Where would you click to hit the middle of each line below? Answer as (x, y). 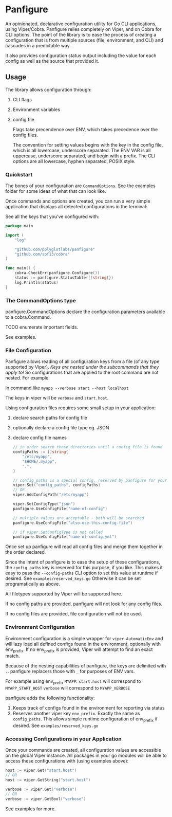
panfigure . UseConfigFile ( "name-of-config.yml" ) (65, 537)
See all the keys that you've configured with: (52, 216)
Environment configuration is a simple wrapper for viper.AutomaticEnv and (84, 638)
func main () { (21, 268)
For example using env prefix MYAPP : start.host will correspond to (73, 682)
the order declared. (26, 552)
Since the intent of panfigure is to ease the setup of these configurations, (83, 562)
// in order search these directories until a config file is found (88, 447)
